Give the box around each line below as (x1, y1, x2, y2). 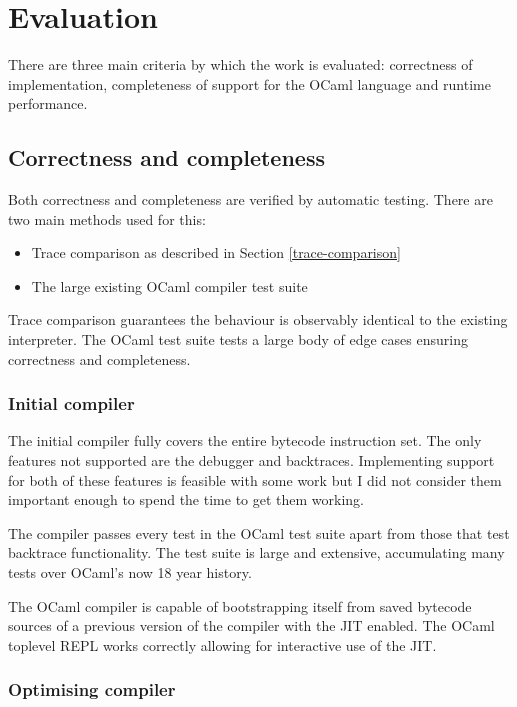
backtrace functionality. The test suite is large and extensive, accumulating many (8, 542, 505, 563)
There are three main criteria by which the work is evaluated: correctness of (8, 54, 473, 75)
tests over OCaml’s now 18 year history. (8, 562, 252, 583)
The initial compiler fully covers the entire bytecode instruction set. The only (8, 430, 482, 451)
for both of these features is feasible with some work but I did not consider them (8, 469, 502, 490)
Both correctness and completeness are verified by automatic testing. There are (8, 189, 493, 210)
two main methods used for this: (8, 208, 206, 229)
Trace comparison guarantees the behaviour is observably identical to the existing (8, 309, 508, 330)
